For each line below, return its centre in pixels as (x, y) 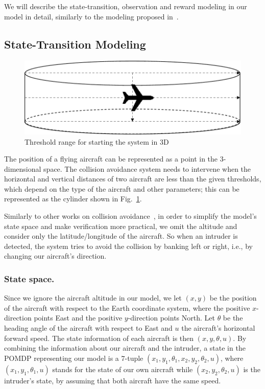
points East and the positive (78, 318)
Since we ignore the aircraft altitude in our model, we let (93, 298)
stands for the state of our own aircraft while (123, 369)
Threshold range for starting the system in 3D (97, 141)
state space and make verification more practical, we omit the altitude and (121, 226)
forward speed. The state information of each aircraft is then (99, 338)
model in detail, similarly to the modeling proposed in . (91, 16)
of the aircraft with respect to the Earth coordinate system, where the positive (127, 307)
